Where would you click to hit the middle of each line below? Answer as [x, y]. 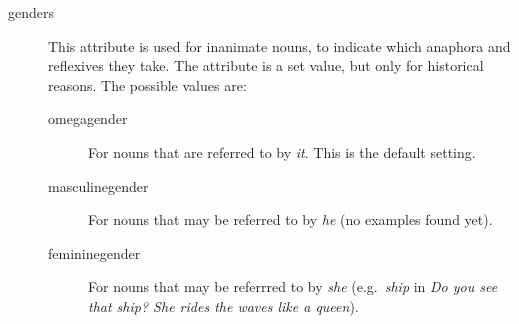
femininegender [94, 252]
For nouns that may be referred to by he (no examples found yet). [290, 219]
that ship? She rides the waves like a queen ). [223, 305]
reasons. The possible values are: [147, 84]
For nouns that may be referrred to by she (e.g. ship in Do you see [293, 286]
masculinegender [98, 185]
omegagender [88, 118]
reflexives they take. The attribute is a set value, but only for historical [266, 65]
